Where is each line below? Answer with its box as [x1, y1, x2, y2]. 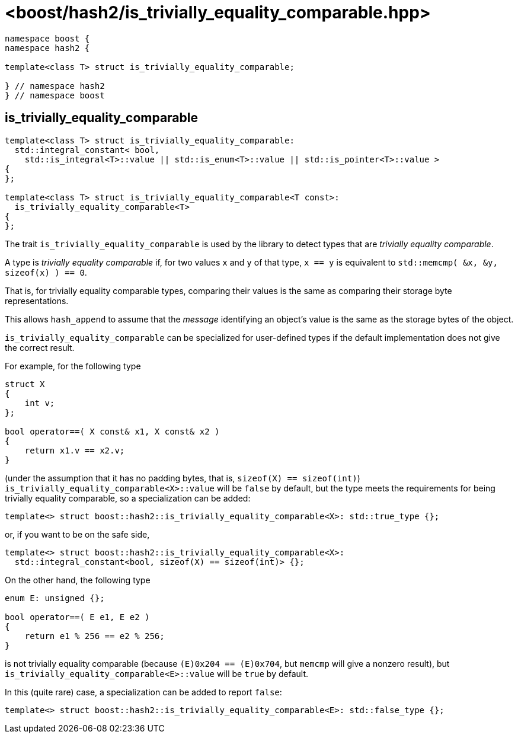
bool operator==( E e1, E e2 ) [5, 612, 150, 622]
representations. [5, 295, 69, 306]
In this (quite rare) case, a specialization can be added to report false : [5, 686, 282, 697]
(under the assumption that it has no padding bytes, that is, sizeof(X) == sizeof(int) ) [5, 472, 360, 483]
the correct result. [5, 342, 75, 353]
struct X [5, 379, 45, 389]
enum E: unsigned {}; [5, 593, 105, 603]
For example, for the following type [5, 360, 141, 371]
